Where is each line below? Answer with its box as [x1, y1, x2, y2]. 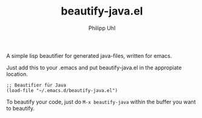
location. [6, 70, 29, 77]
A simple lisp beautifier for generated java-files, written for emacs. [6, 52, 172, 59]
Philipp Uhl [88, 24, 116, 32]
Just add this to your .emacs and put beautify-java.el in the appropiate [6, 64, 182, 71]
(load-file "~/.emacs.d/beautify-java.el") [6, 87, 118, 94]
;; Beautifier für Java [6, 82, 67, 88]
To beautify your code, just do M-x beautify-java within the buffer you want [6, 98, 196, 105]
